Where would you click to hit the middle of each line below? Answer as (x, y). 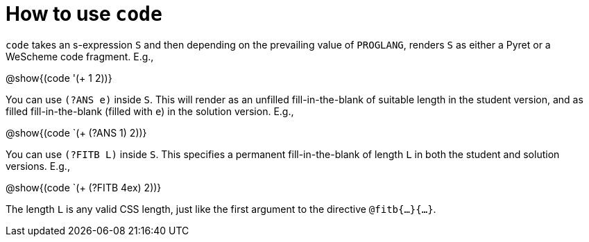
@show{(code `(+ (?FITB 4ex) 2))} (84, 187)
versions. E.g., (38, 166)
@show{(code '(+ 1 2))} (59, 78)
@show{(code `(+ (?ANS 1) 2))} (76, 132)
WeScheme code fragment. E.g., (80, 56)
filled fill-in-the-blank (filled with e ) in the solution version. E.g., (150, 111)
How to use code (84, 14)
